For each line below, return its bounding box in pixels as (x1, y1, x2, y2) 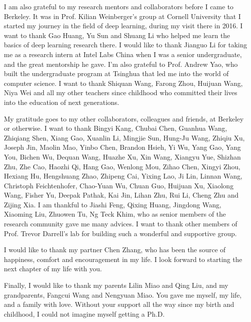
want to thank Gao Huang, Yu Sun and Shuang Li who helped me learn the (4, 30, 230, 40)
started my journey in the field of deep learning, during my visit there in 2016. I (4, 20, 243, 31)
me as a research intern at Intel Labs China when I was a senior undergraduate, (4, 49, 242, 59)
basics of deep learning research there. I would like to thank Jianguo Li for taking (4, 40, 247, 50)
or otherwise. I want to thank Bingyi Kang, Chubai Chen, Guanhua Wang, (4, 123, 227, 133)
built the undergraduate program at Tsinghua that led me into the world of (4, 68, 229, 79)
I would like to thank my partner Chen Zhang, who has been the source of (4, 244, 226, 255)
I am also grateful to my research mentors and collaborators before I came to (4, 1, 233, 11)
